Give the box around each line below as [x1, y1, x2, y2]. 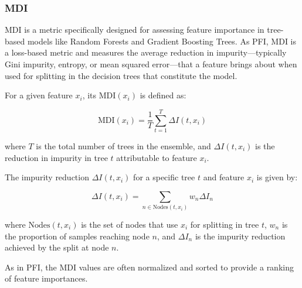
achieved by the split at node [5, 241, 109, 253]
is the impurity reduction [195, 229, 286, 242]
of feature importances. [5, 272, 88, 284]
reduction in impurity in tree [5, 151, 108, 163]
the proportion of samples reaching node [5, 229, 150, 242]
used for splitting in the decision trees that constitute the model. [5, 69, 237, 81]
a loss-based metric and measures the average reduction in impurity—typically [5, 46, 287, 59]
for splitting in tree [190, 218, 259, 231]
